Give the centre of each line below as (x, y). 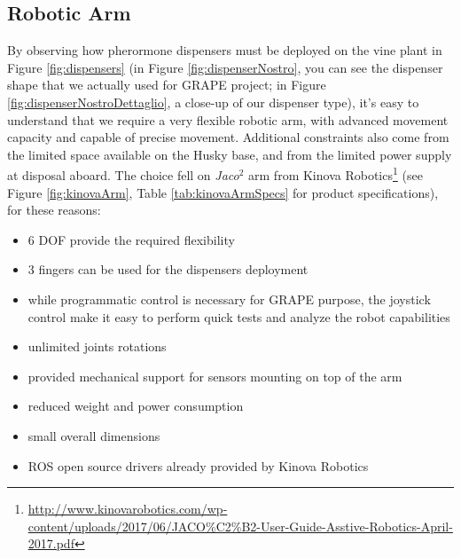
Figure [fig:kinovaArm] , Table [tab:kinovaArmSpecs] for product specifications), (223, 192)
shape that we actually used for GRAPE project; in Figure (167, 85)
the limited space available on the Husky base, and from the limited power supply (230, 154)
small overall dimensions (94, 435)
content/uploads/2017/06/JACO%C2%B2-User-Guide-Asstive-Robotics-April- (240, 526)
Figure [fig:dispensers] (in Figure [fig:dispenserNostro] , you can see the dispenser (225, 67)
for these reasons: (54, 210)
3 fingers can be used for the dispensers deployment (168, 269)
